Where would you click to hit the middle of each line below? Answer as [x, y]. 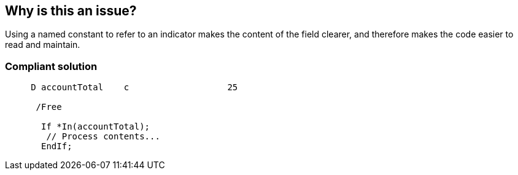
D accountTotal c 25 [134, 87]
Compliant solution [51, 66]
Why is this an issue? [71, 11]
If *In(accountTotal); [96, 127]
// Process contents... [103, 137]
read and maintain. [43, 45]
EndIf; [57, 146]
